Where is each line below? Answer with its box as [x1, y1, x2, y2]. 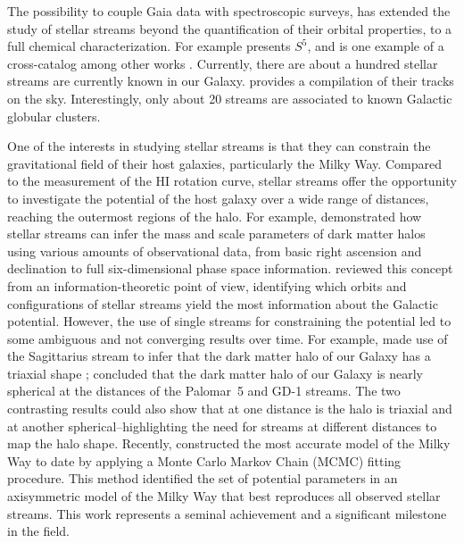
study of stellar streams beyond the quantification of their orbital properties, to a [7, 19, 452, 38]
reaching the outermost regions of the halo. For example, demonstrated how [7, 206, 422, 225]
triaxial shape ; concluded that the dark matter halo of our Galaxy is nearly [7, 363, 424, 382]
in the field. [7, 522, 70, 540]
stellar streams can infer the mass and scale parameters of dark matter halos [7, 224, 426, 243]
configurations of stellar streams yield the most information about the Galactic [7, 294, 438, 313]
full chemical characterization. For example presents [7, 37, 291, 55]
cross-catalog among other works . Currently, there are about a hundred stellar [7, 54, 438, 72]
